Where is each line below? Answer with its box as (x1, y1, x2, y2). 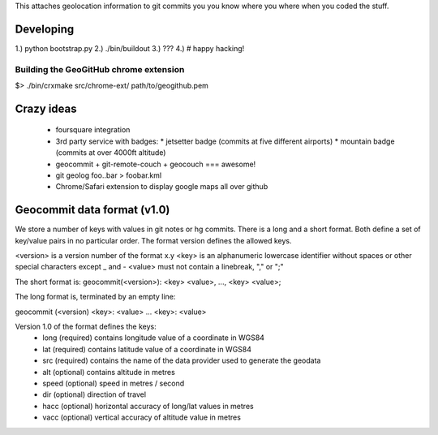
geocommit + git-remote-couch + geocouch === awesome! (55, 159, 256, 169)
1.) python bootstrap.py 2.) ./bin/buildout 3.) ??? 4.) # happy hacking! (15, 43, 245, 53)
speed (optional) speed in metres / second (42, 378, 185, 388)
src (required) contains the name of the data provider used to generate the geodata (42, 355, 321, 365)
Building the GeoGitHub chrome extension (15, 63, 185, 75)
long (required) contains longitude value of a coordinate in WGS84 (42, 333, 265, 342)
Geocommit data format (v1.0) (15, 203, 170, 217)
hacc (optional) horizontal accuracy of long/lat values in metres (42, 401, 255, 411)
